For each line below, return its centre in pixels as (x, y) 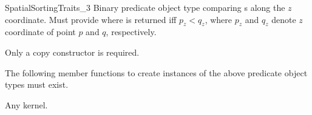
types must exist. (37, 84)
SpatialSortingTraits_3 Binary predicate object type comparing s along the (145, 7)
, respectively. (131, 32)
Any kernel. (26, 104)
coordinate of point (40, 32)
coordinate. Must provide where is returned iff (91, 19)
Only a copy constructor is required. (72, 52)
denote (284, 19)
